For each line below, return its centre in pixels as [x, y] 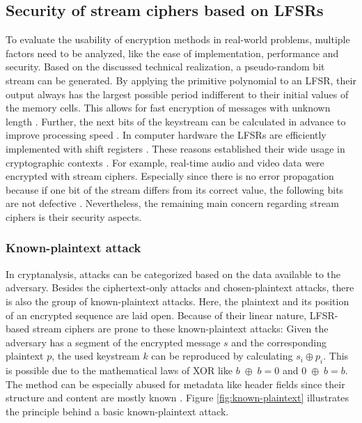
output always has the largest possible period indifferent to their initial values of [177, 94]
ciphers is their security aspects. [74, 216]
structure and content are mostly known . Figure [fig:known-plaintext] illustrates [178, 398]
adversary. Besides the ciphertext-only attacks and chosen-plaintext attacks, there [180, 287]
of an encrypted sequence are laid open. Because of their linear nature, [156, 315]
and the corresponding [279, 342]
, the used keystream [96, 356]
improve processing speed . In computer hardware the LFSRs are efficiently [166, 135]
